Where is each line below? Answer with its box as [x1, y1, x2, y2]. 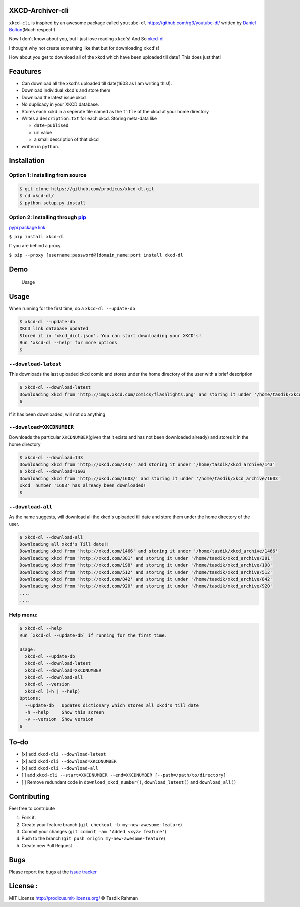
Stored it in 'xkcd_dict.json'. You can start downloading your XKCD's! [19, 333, 202, 338]
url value [34, 129, 52, 135]
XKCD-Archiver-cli [9, 6, 69, 15]
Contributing [9, 792, 50, 801]
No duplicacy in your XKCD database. [21, 101, 99, 107]
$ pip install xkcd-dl [9, 234, 65, 239]
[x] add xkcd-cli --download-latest [21, 751, 106, 757]
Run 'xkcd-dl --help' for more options [19, 340, 117, 346]
